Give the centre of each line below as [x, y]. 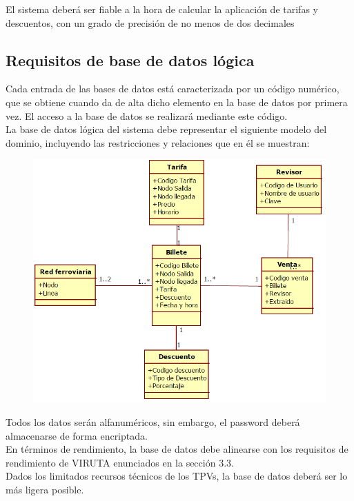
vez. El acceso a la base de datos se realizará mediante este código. [147, 115]
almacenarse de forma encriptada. [77, 435]
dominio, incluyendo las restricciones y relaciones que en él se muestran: [158, 142]
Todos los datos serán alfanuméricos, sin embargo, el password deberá [153, 422]
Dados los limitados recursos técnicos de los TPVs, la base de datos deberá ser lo [177, 476]
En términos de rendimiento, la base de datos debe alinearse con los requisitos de [177, 449]
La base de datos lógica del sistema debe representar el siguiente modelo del [166, 129]
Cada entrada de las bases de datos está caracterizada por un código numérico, [173, 89]
